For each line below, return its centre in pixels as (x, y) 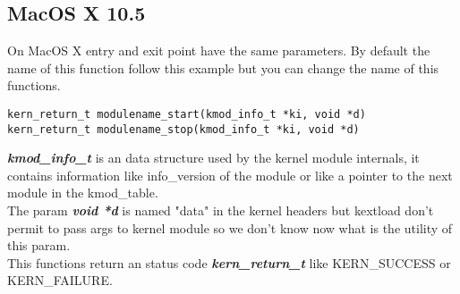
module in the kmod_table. (83, 193)
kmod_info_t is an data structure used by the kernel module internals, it (213, 158)
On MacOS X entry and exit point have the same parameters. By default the (219, 50)
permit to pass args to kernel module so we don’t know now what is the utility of (230, 227)
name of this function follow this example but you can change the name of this (223, 67)
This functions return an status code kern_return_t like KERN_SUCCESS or (229, 262)
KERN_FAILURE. (60, 280)
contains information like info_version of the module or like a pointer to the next (230, 175)
